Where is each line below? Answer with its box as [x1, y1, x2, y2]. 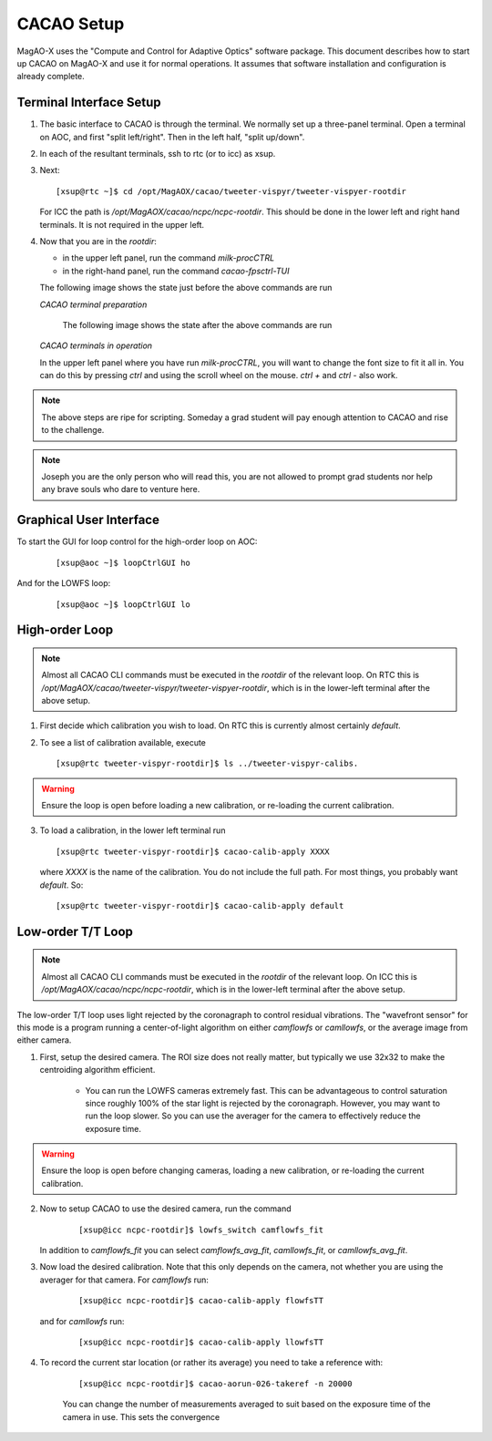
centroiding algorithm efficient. [39, 1065, 156, 1076]
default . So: [39, 880, 84, 890]
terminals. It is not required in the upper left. [39, 219, 205, 230]
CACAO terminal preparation [39, 299, 148, 310]
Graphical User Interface [16, 512, 159, 528]
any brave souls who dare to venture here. [41, 484, 200, 495]
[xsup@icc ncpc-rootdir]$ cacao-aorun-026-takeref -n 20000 [78, 1378, 353, 1389]
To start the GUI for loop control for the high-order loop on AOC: [16, 536, 258, 547]
